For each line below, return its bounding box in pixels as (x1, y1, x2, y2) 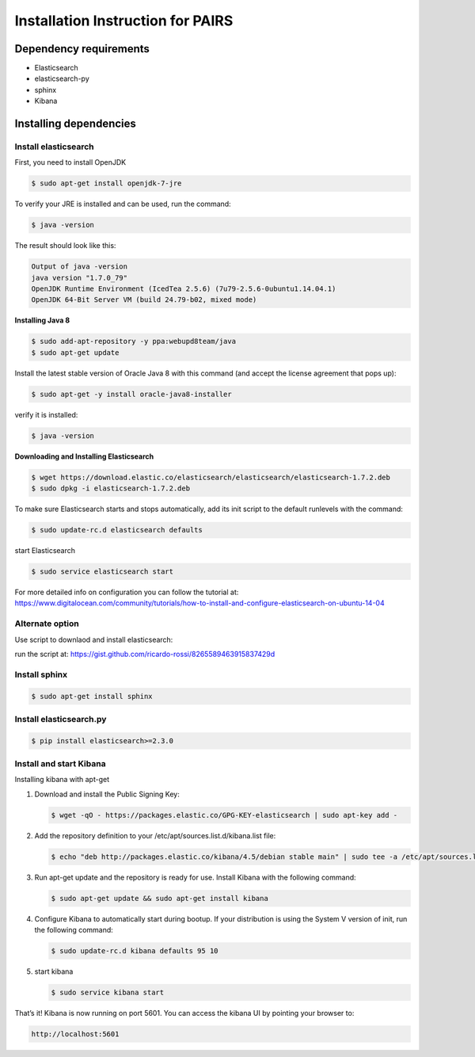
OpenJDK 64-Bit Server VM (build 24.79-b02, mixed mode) (31, 296, 257, 304)
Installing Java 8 (14, 315, 70, 325)
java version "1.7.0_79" (31, 273, 128, 282)
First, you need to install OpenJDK (14, 158, 127, 167)
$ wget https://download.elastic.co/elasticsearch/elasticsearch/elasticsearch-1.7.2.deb (31, 472, 391, 482)
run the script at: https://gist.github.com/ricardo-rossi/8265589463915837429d (14, 649, 275, 658)
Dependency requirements (14, 42, 150, 55)
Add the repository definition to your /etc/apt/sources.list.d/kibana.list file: (34, 830, 276, 840)
